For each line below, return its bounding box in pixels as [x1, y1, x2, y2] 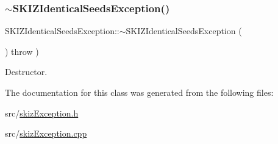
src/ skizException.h [5, 106, 79, 119]
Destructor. [5, 65, 48, 78]
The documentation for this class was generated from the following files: [5, 86, 274, 98]
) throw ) [5, 45, 39, 57]
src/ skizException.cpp [5, 127, 87, 140]
